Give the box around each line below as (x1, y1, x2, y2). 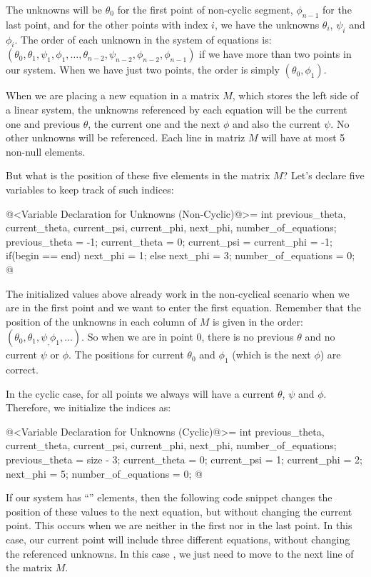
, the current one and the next (88, 116, 220, 131)
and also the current (233, 116, 321, 131)
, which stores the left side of (232, 88, 359, 103)
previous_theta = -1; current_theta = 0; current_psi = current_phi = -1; (6, 234, 332, 249)
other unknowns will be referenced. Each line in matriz (6, 130, 245, 145)
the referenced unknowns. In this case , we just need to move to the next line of (6, 546, 354, 561)
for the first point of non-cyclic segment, (117, 2, 293, 16)
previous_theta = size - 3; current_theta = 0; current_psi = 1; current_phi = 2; (6, 452, 362, 467)
